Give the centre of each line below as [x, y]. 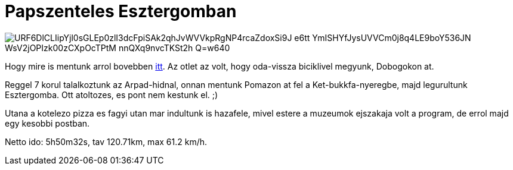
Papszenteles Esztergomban [121, 11]
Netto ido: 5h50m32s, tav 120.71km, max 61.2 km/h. [106, 141]
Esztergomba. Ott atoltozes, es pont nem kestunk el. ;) [112, 95]
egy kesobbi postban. [47, 123]
